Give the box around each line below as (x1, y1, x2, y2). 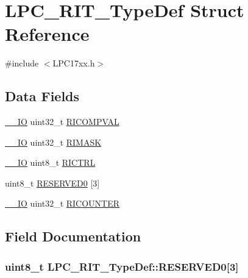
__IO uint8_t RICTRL (5, 156, 96, 169)
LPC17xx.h (52, 57, 95, 69)
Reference (5, 21, 90, 46)
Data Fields (5, 87, 80, 105)
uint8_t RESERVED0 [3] (5, 176, 100, 189)
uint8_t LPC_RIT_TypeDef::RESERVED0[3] (5, 258, 239, 274)
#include (5, 57, 39, 69)
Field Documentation (5, 227, 141, 246)
